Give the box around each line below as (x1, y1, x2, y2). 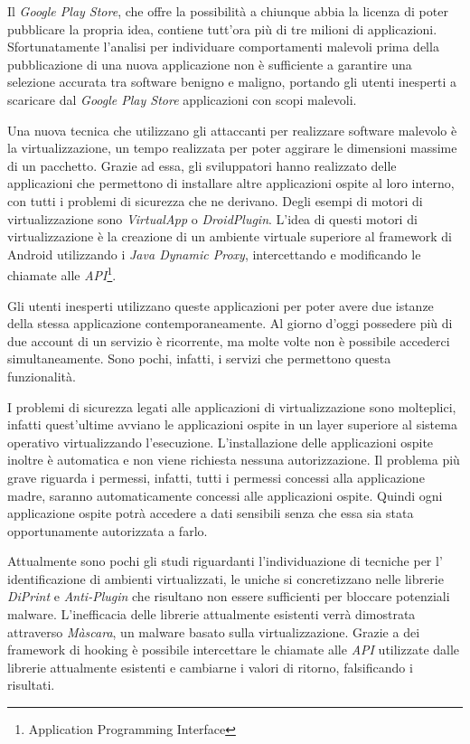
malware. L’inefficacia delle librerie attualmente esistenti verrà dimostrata (7, 605, 416, 624)
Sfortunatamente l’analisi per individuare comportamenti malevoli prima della (7, 37, 439, 56)
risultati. (7, 675, 55, 694)
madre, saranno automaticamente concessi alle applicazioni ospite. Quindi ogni (7, 485, 443, 504)
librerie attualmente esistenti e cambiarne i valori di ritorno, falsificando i (7, 657, 413, 676)
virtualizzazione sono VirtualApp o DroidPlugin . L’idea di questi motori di (7, 209, 418, 228)
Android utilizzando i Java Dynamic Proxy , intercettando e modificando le (7, 244, 421, 263)
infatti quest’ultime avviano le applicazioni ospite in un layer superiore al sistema (7, 415, 457, 434)
